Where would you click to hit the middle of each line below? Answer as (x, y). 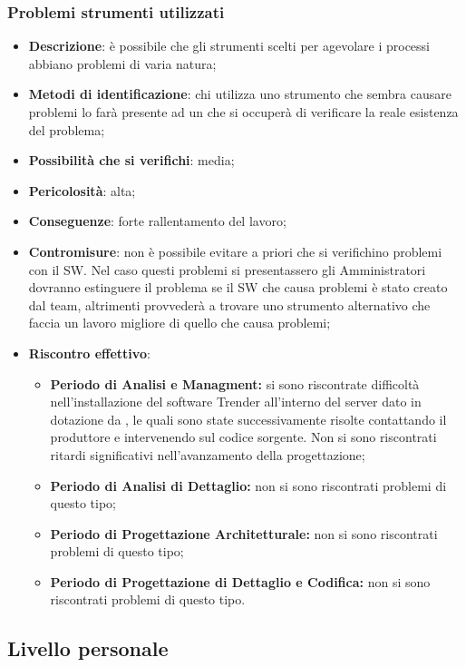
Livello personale (88, 648)
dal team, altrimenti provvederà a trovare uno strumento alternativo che (229, 304)
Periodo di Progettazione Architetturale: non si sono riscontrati (244, 533)
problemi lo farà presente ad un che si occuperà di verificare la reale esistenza (243, 112)
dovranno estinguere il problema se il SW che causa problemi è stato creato (238, 287)
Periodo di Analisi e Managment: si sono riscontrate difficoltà (235, 383)
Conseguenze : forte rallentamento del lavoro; (157, 221)
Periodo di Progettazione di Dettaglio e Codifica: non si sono (240, 581)
